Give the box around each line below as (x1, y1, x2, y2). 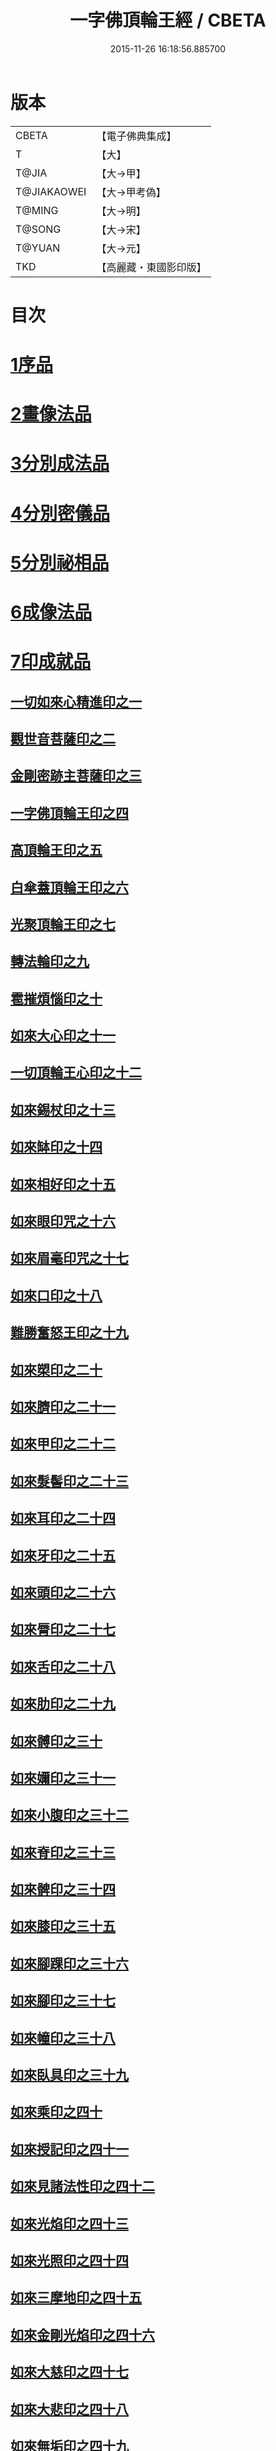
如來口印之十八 (10, 1287, 103, 1304)
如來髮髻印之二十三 (10, 1472, 129, 1490)
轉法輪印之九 (10, 953, 90, 970)
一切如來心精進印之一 (10, 693, 142, 710)
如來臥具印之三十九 (10, 2067, 129, 2084)
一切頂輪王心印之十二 (10, 1064, 142, 1081)
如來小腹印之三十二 (10, 1807, 129, 1824)
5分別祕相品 (10, 551, 110, 574)
